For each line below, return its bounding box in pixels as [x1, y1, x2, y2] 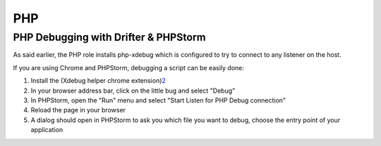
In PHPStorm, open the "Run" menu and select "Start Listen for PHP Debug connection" [30, 95, 286, 105]
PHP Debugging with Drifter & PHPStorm [13, 31, 206, 44]
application [30, 126, 64, 134]
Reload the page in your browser [30, 106, 126, 114]
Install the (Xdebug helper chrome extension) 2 [30, 77, 166, 85]
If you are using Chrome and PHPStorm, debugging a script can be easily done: [13, 63, 245, 72]
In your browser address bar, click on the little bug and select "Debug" [30, 86, 236, 95]
